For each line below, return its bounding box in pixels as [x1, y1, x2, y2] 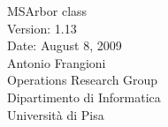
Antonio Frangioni [7, 53, 106, 71]
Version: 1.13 [7, 19, 77, 37]
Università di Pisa [7, 105, 104, 123]
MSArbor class [7, 2, 88, 19]
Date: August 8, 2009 [7, 36, 122, 55]
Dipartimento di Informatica [7, 87, 161, 106]
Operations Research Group [7, 71, 158, 89]
